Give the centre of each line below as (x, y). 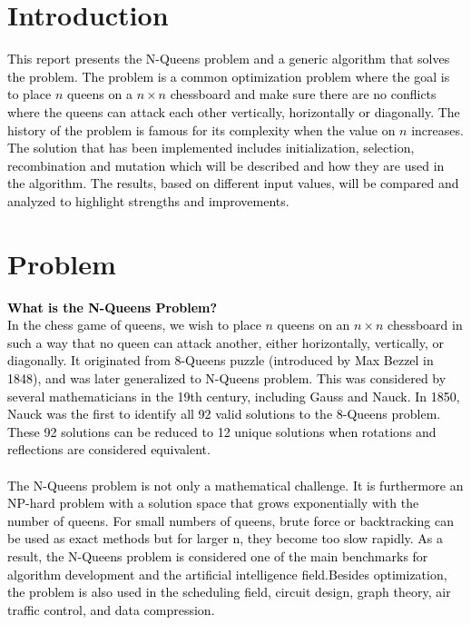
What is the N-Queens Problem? (113, 307)
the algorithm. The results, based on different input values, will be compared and (233, 183)
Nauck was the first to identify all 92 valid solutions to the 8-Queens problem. (224, 414)
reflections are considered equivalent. (109, 449)
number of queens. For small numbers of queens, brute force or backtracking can (231, 520)
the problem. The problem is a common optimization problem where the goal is (229, 76)
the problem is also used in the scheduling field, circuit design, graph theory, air (229, 592)
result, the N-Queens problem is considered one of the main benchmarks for (218, 556)
